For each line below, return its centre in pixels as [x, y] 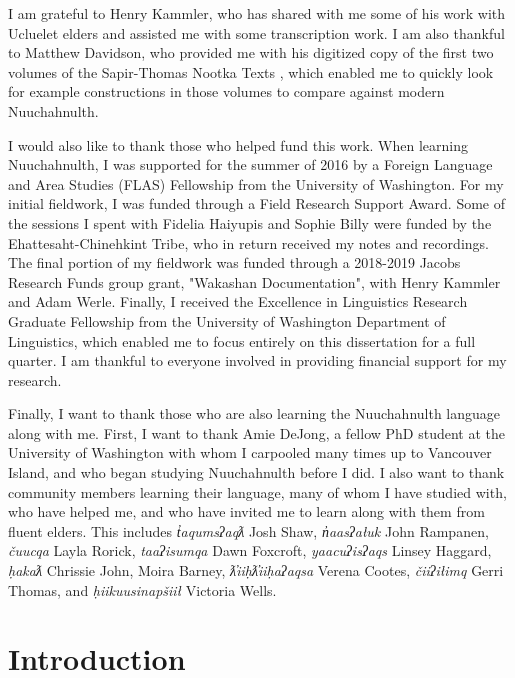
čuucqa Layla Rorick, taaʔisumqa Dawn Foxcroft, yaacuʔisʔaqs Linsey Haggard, [250, 550]
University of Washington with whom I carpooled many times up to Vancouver [250, 452]
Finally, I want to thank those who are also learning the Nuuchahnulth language [254, 413]
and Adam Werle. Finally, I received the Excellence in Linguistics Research [238, 301]
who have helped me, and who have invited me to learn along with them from [246, 511]
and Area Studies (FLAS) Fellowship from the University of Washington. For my [256, 183]
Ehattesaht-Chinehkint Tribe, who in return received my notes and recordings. [248, 242]
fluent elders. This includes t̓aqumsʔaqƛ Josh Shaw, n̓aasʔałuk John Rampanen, [248, 530]
